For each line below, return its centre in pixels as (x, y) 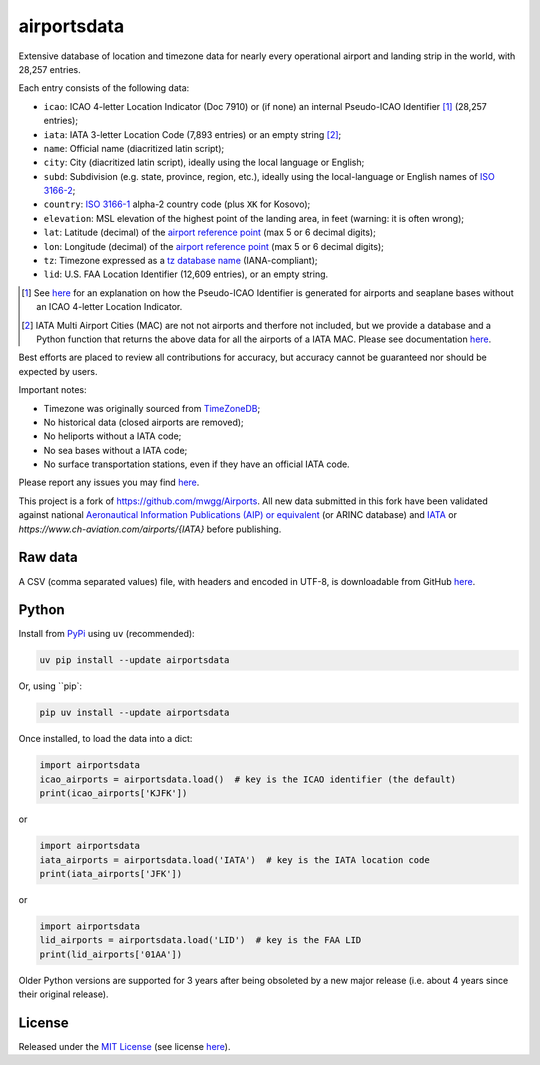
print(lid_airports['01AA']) (111, 954)
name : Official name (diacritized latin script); (134, 148)
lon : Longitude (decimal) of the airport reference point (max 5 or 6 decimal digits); (214, 246)
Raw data (48, 557)
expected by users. (58, 371)
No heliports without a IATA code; (112, 436)
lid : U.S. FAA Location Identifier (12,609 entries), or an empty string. (186, 274)
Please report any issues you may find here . (109, 482)
